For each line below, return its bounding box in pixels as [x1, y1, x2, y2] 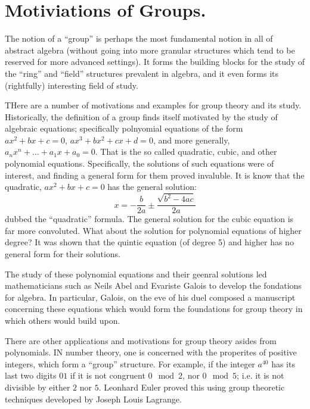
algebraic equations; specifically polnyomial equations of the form [5, 122, 243, 135]
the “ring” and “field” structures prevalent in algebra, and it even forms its [5, 67, 279, 79]
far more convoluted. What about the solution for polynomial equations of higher [5, 224, 302, 236]
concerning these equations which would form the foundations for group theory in [5, 302, 303, 315]
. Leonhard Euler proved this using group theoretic [98, 380, 285, 393]
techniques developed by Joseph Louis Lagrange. [5, 392, 182, 405]
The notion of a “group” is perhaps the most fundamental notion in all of [5, 32, 273, 45]
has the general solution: [107, 180, 197, 193]
